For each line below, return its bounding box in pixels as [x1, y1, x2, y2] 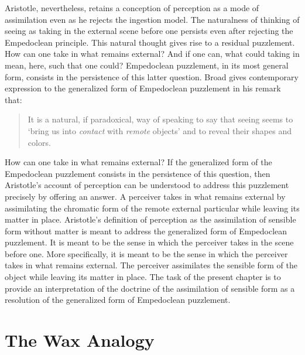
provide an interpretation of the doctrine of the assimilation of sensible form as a [5, 282, 295, 294]
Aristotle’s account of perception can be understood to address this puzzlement [5, 179, 289, 191]
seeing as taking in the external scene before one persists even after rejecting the [5, 25, 293, 37]
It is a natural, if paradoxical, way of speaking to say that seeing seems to [28, 113, 293, 125]
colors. [28, 136, 51, 148]
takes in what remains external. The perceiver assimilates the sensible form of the [5, 259, 298, 271]
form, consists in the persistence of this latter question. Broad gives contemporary [5, 70, 299, 83]
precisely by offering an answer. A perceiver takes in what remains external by [5, 190, 286, 202]
